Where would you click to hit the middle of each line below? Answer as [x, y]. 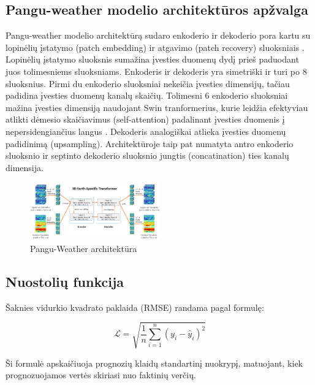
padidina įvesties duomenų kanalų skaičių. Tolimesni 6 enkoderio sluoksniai [147, 95]
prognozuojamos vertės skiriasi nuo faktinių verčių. [101, 375]
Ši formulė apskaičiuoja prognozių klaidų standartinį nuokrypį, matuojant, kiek [154, 363]
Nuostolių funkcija [65, 281]
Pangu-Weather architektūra [84, 248]
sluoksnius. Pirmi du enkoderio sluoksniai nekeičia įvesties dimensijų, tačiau [148, 83]
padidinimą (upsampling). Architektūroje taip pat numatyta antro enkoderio [150, 143]
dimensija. [25, 167]
